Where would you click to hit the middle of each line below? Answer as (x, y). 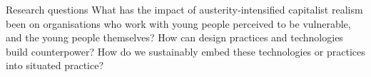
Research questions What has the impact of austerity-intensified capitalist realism (184, 9)
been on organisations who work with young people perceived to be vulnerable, (178, 23)
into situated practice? (55, 65)
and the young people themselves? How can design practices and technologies (174, 37)
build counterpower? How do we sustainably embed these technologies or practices (185, 51)
